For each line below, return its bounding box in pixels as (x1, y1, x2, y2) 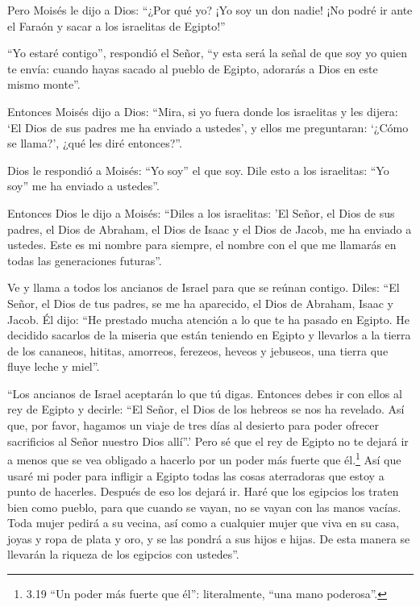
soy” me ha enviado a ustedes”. (7, 177, 160, 194)
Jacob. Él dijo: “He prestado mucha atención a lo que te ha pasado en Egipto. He (7, 310, 410, 327)
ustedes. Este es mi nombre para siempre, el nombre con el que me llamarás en (7, 236, 397, 253)
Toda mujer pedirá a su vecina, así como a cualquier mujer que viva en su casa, (7, 514, 400, 531)
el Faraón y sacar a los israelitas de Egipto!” (7, 17, 226, 34)
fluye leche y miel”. (7, 358, 100, 375)
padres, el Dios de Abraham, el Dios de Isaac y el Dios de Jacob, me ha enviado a (7, 220, 412, 237)
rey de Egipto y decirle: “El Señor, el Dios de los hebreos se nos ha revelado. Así (7, 401, 405, 418)
